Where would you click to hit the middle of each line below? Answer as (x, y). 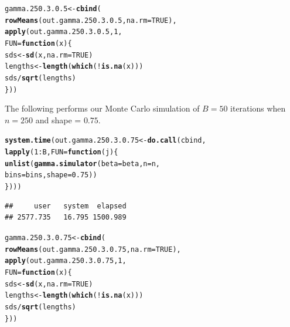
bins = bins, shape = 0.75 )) (51, 175)
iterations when (258, 108)
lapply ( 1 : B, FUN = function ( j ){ (62, 152)
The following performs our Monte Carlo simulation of (102, 108)
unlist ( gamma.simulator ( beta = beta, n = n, (82, 163)
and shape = (58, 119)
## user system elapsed (66, 206)
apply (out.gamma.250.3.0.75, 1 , (66, 261)
